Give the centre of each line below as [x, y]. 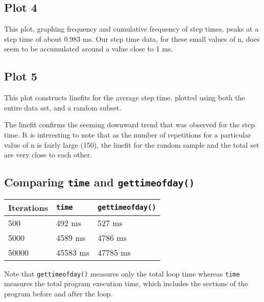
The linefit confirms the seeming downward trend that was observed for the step [129, 125]
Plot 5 [21, 76]
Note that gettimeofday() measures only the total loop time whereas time [122, 273]
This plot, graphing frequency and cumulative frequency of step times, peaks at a [131, 29]
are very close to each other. [48, 155]
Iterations [28, 207]
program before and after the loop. [58, 293]
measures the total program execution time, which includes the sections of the [126, 283]
